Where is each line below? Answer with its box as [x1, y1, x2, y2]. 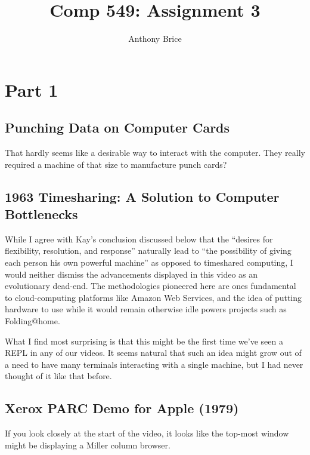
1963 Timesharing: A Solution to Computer [5, 187, 280, 205]
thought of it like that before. [5, 370, 112, 382]
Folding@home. [5, 315, 60, 327]
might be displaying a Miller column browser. [5, 438, 170, 451]
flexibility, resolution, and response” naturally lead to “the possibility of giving [5, 244, 292, 257]
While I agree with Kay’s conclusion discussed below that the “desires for [5, 232, 273, 245]
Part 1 [5, 77, 58, 102]
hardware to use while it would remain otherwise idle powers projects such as [5, 303, 287, 315]
